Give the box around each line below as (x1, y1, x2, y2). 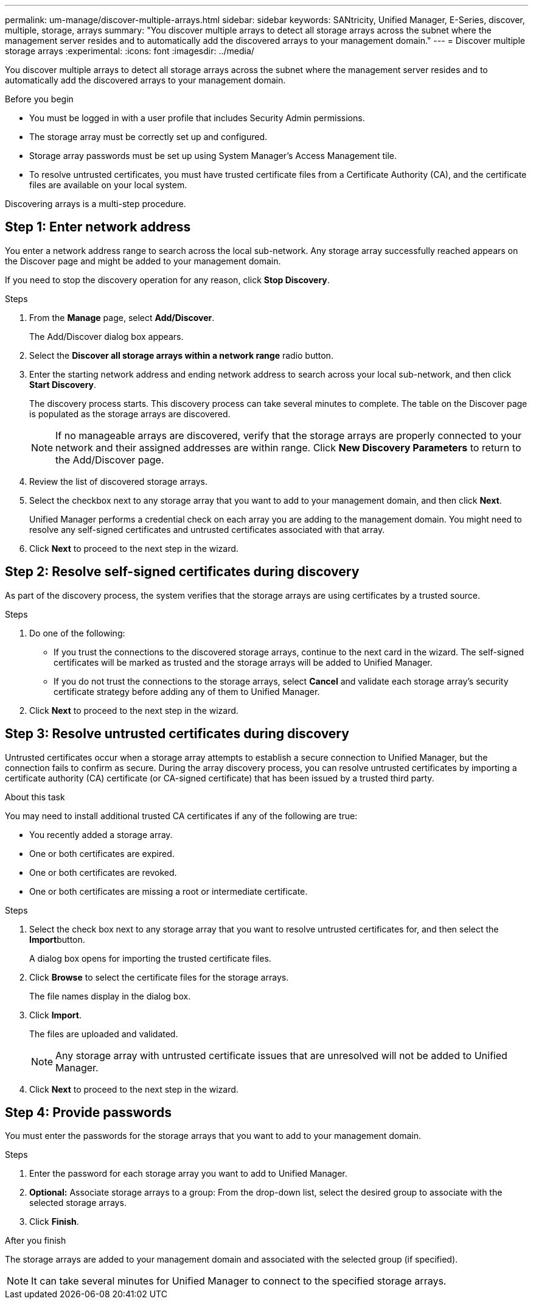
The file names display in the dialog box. (29, 990, 191, 1001)
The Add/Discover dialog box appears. (29, 331, 184, 342)
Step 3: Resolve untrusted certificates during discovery (5, 726, 349, 742)
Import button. (29, 934, 85, 945)
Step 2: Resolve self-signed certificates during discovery (5, 564, 360, 580)
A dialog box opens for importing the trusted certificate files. (29, 953, 271, 964)
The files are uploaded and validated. (29, 1028, 178, 1039)
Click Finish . (29, 1216, 79, 1227)
